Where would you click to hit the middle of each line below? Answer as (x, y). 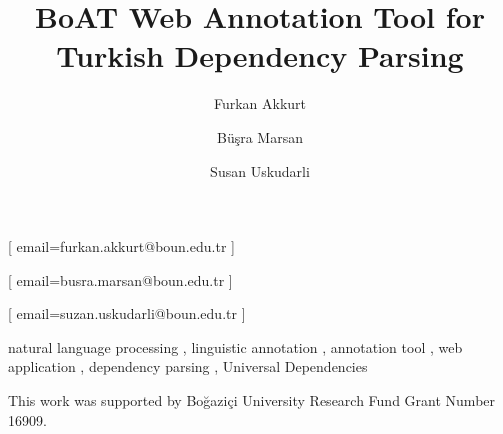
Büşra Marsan (260, 136)
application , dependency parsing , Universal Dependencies (188, 366)
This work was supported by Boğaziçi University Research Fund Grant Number (252, 400)
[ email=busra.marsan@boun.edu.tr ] (120, 279)
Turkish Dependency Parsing (260, 55)
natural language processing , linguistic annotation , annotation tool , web (235, 346)
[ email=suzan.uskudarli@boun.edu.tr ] (127, 313)
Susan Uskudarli (260, 170)
